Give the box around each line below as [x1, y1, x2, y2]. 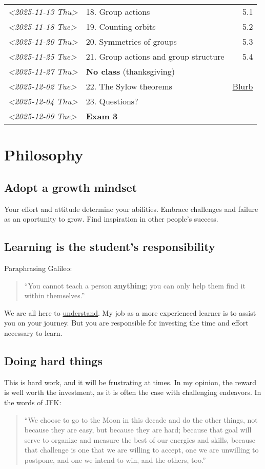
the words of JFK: [4, 396, 62, 407]
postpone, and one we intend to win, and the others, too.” [24, 454, 206, 465]
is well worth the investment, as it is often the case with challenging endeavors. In [4, 387, 261, 398]
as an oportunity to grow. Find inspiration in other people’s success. [4, 213, 218, 224]
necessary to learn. [4, 327, 63, 338]
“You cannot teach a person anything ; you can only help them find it [24, 280, 246, 291]
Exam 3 [86, 110, 118, 122]
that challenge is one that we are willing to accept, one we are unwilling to [24, 444, 259, 455]
